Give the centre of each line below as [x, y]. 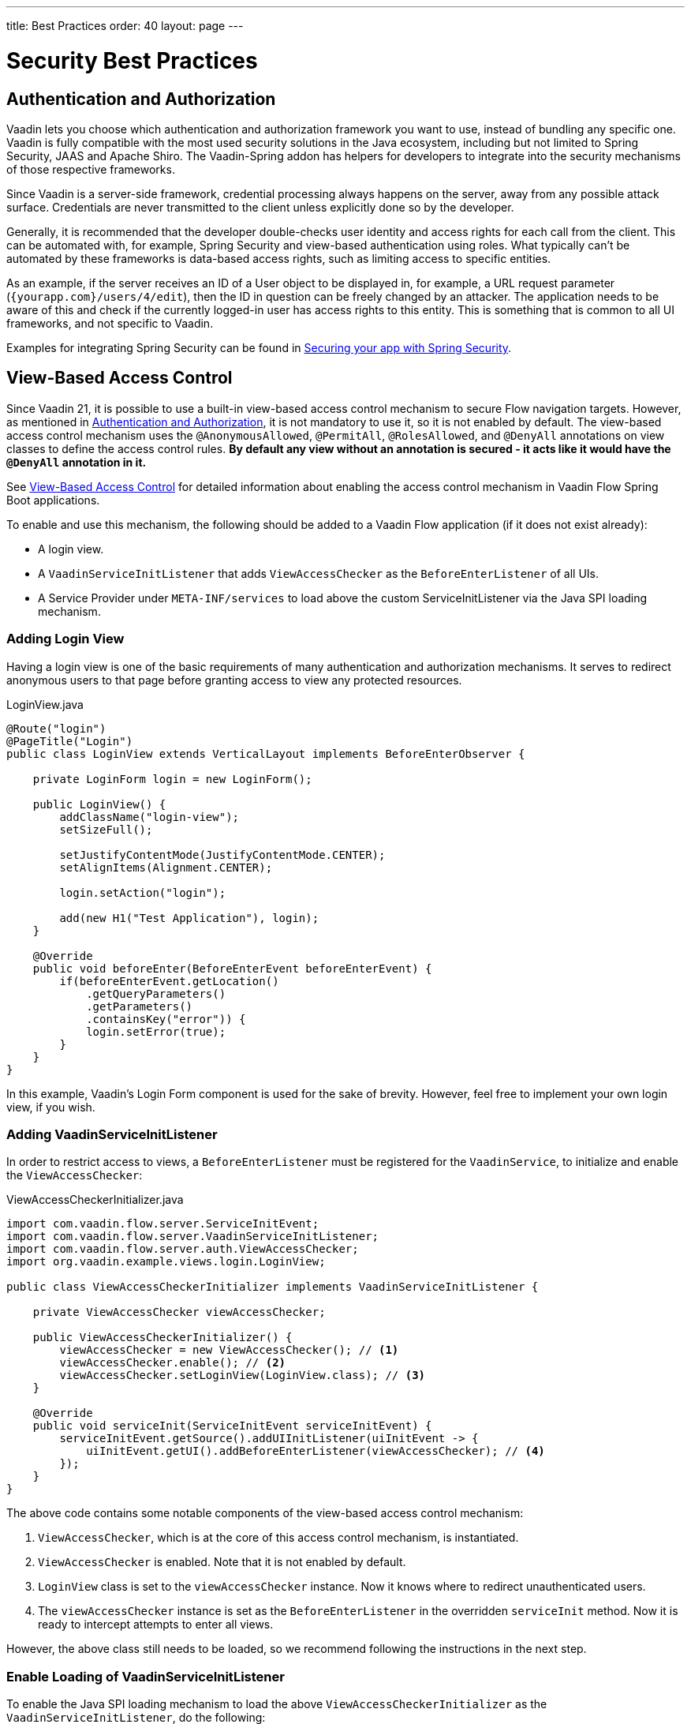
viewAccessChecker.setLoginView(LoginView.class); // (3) [243, 1375]
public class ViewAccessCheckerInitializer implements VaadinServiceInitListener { [273, 1287]
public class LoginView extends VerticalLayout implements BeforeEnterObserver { [266, 753]
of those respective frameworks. [91, 169]
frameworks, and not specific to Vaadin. [110, 323]
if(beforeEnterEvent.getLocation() [169, 981]
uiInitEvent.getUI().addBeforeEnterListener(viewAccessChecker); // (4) [316, 1451]
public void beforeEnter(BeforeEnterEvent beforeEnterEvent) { [232, 968]
